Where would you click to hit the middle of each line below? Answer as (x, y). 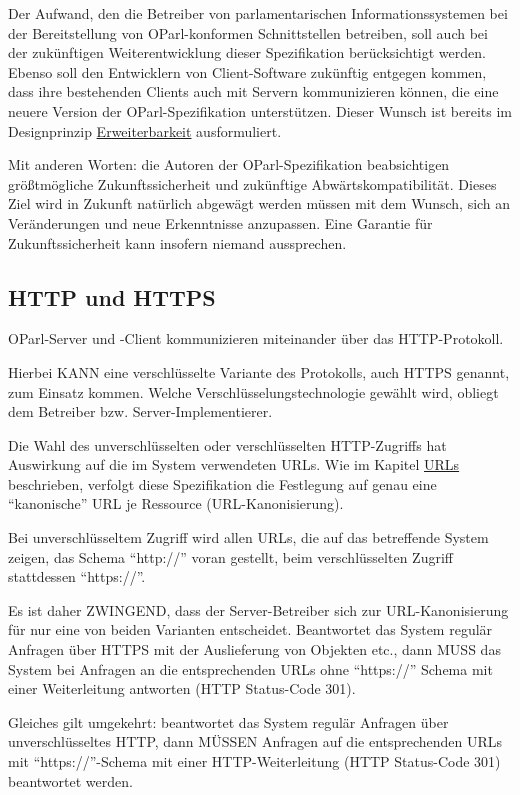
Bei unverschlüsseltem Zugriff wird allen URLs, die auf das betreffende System (248, 537)
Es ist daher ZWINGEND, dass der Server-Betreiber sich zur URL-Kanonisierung (258, 609)
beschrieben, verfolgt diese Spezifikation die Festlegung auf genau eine (222, 483)
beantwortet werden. (70, 780)
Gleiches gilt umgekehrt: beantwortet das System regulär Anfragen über (228, 721)
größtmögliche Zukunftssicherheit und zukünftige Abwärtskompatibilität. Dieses (252, 183)
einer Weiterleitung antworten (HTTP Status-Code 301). (182, 688)
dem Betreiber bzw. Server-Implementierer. (140, 411)
